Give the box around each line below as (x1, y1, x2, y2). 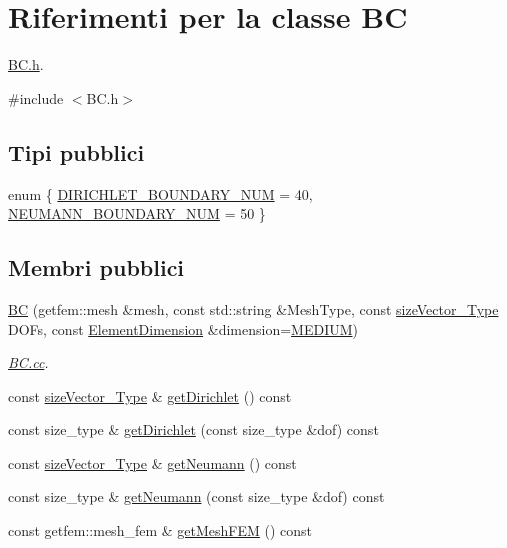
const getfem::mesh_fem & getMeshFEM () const (8, 520, 313, 541)
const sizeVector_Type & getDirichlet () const (8, 385, 292, 406)
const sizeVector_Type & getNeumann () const (8, 452, 297, 473)
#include (8, 87, 64, 108)
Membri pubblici (8, 252, 185, 283)
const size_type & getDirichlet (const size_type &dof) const (8, 419, 379, 440)
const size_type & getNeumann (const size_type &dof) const (8, 486, 385, 507)
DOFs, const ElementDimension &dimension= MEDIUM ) (8, 318, 358, 339)
